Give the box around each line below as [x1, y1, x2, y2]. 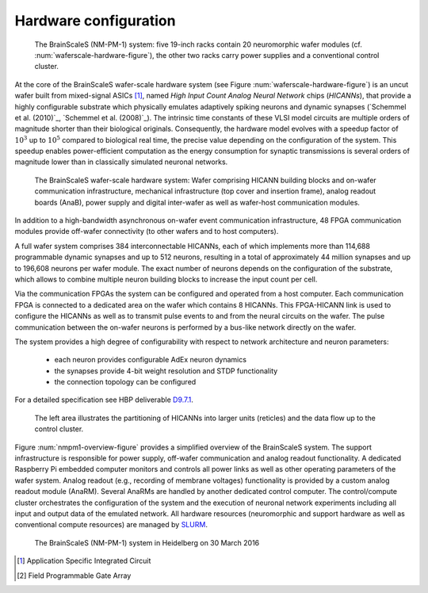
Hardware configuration [14, 12, 176, 29]
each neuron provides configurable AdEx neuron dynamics [54, 355, 247, 365]
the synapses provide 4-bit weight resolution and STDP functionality [54, 365, 278, 376]
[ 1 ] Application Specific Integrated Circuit [17, 556, 151, 566]
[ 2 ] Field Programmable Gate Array [17, 571, 132, 580]
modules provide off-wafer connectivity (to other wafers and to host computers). [14, 227, 279, 236]
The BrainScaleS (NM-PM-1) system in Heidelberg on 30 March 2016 [34, 538, 260, 547]
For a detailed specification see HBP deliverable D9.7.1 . [14, 395, 194, 404]
